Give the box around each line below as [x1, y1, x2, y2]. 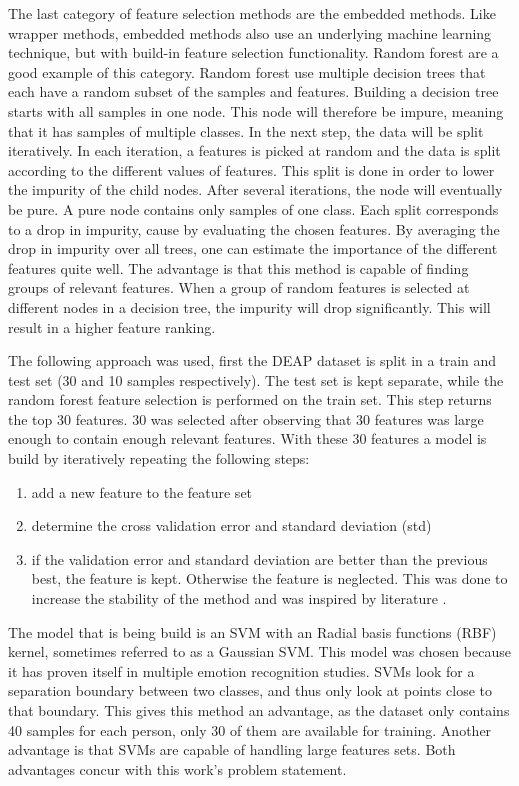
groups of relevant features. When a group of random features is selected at [8, 277, 470, 298]
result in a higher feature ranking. [8, 316, 216, 337]
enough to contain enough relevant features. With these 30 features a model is [8, 428, 487, 449]
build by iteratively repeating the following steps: [8, 448, 310, 469]
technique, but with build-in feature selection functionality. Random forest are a [8, 42, 499, 63]
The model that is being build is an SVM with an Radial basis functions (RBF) [8, 621, 497, 642]
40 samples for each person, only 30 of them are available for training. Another [8, 719, 492, 740]
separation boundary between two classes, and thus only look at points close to [8, 680, 492, 701]
